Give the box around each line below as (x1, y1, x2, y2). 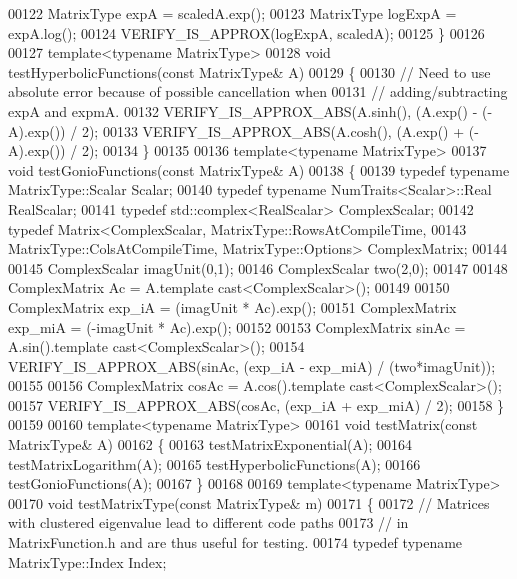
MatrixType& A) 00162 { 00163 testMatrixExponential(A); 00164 (8, 434, 413, 455)
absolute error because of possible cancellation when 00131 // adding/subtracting (8, 81, 508, 102)
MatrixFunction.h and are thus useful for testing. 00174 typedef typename (8, 532, 463, 553)
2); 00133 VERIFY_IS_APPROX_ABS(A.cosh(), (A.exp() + (81, 120, 465, 141)
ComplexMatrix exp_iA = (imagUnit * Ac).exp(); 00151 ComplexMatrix (8, 296, 457, 317)
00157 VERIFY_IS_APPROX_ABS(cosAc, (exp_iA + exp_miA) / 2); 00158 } (8, 394, 505, 415)
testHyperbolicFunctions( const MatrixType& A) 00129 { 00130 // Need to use (8, 61, 491, 82)
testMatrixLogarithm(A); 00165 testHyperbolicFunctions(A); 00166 (8, 453, 421, 474)
